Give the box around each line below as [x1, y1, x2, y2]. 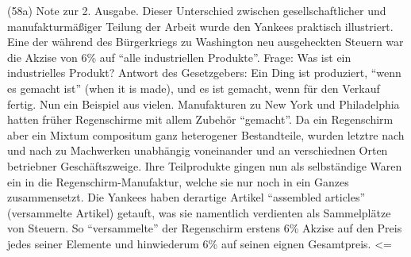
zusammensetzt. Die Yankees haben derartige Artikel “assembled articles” [7, 189, 366, 205]
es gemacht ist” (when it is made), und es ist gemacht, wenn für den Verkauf [7, 79, 380, 96]
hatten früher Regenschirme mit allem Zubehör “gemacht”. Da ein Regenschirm [7, 111, 394, 128]
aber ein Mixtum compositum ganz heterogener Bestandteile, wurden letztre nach [7, 126, 405, 143]
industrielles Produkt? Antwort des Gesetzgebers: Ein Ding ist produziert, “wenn [7, 64, 401, 81]
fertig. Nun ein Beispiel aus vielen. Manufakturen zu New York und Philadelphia [7, 95, 400, 112]
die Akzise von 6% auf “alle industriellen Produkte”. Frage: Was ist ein [7, 48, 351, 65]
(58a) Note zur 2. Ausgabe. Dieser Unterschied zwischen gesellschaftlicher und [7, 2, 386, 18]
